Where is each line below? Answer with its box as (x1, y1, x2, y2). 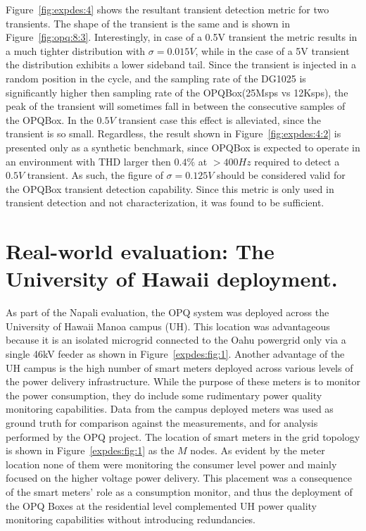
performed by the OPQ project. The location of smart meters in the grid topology (6, 429, 360, 444)
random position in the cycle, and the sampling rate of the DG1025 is (6, 70, 306, 85)
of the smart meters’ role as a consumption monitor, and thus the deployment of (6, 484, 353, 499)
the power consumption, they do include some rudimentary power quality (6, 387, 322, 402)
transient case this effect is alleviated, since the (118, 112, 321, 127)
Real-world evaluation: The (6, 237, 274, 265)
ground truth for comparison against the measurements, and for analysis (6, 415, 318, 430)
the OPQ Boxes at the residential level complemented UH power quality (6, 498, 317, 513)
